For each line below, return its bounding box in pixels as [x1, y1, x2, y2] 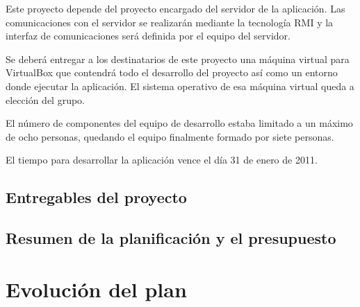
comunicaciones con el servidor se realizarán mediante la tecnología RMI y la [6, 15, 334, 29]
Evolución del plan [6, 274, 187, 303]
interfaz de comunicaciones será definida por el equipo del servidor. [6, 28, 291, 43]
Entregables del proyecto [6, 186, 187, 208]
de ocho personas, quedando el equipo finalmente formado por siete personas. [6, 129, 334, 143]
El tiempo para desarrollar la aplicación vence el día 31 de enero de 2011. [6, 152, 318, 167]
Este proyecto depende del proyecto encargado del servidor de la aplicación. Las [6, 1, 345, 15]
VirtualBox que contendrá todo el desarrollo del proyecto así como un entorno [6, 65, 338, 80]
